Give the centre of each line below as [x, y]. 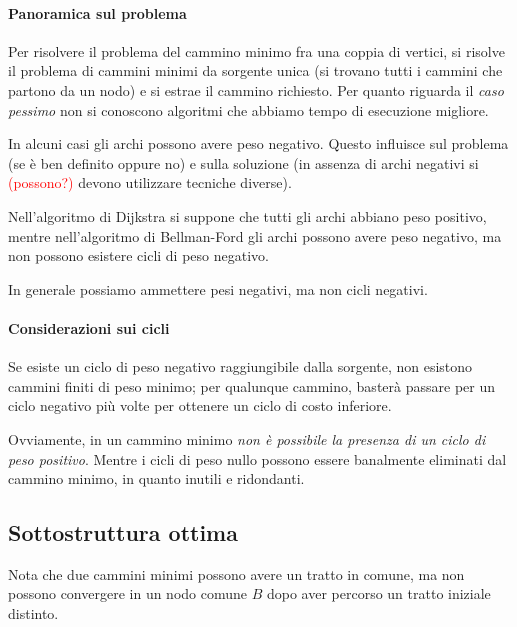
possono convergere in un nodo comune [128, 593]
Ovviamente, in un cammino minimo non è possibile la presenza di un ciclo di [247, 438]
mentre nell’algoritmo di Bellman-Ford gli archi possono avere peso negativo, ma [255, 235]
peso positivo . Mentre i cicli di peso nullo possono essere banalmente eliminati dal [257, 458]
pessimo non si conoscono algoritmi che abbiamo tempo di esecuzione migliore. [248, 109]
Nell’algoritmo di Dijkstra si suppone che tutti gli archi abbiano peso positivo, [247, 215]
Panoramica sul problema [97, 12]
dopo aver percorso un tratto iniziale [378, 593]
